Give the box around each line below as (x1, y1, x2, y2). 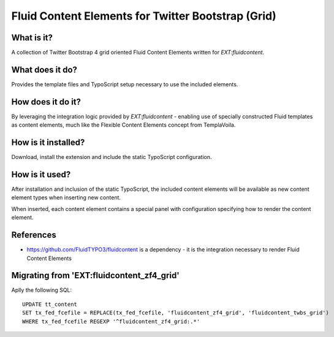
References (11, 230, 56, 240)
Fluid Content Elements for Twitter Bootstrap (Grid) (11, 9, 276, 23)
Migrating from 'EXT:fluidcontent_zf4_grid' (11, 270, 180, 281)
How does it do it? (11, 97, 82, 107)
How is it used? (11, 169, 71, 180)
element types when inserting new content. (11, 194, 121, 201)
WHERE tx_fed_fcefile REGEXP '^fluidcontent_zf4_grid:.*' (22, 318, 200, 325)
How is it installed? (11, 138, 85, 148)
